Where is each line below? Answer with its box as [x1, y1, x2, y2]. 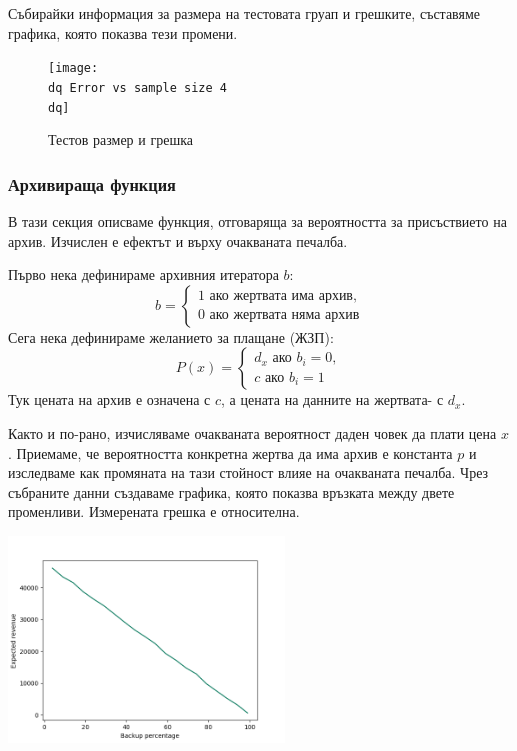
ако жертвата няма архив [209, 308, 360, 323]
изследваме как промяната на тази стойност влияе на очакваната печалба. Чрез [8, 462, 489, 483]
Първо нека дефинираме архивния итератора [8, 264, 279, 285]
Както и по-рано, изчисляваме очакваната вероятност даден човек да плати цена [8, 422, 497, 443]
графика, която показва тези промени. [8, 22, 238, 43]
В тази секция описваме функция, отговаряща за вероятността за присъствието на [8, 210, 507, 231]
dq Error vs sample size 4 [48, 80, 227, 95]
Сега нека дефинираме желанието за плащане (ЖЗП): [8, 326, 334, 347]
